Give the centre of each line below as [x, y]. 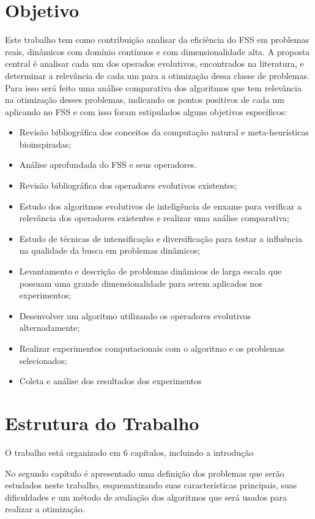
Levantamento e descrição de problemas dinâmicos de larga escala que [150, 271]
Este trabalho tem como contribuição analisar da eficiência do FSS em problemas [157, 40]
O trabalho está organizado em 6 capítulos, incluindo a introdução [129, 452]
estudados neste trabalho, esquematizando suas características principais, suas [151, 485]
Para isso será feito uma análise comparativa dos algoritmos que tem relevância [153, 87]
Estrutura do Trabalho [102, 422]
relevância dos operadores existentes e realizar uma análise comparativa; [154, 218]
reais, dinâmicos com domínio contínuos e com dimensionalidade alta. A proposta [157, 51]
